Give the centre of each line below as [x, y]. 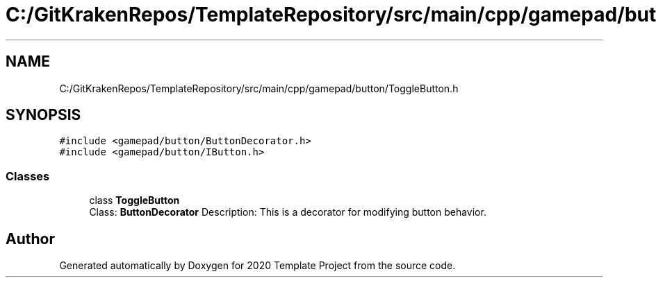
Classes [28, 176]
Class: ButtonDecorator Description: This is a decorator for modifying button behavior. [288, 212]
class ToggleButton [134, 200]
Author [30, 239]
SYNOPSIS [43, 115]
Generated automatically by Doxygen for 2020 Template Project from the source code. [257, 266]
